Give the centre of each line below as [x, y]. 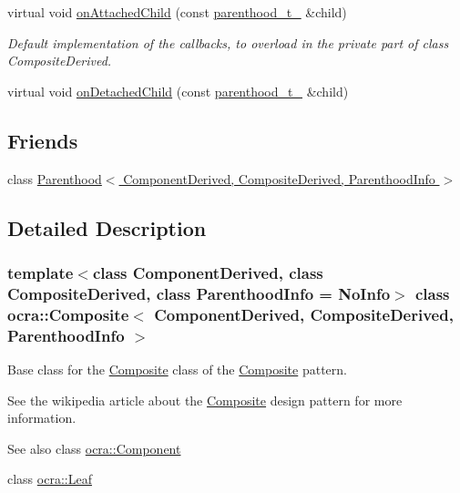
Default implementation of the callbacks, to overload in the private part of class [228, 42]
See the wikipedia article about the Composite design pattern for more [205, 400]
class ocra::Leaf [50, 479]
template [41, 272]
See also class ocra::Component [94, 448]
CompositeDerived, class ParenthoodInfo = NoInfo [199, 293]
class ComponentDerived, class [208, 272]
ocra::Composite [68, 314]
